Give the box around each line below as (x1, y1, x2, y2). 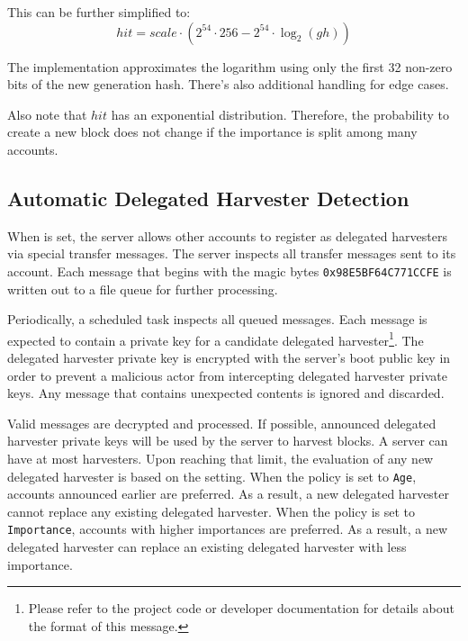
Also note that (7, 104, 87, 123)
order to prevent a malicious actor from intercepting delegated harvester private (7, 366, 447, 384)
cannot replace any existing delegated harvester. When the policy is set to (7, 501, 416, 520)
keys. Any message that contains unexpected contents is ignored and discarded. (7, 384, 445, 402)
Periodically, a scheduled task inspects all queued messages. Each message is (7, 310, 427, 329)
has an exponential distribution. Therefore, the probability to (111, 104, 449, 123)
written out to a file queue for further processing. (7, 279, 278, 298)
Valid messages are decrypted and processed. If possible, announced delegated (7, 413, 436, 432)
